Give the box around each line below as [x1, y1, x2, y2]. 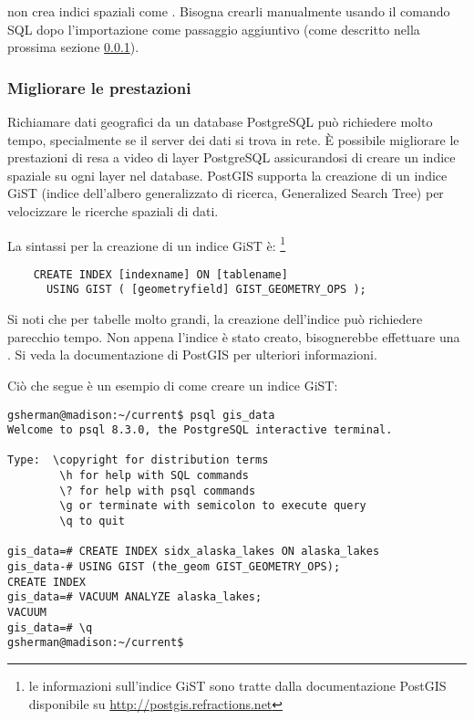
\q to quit [59, 515, 125, 528]
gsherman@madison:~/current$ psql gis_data [7, 408, 275, 422]
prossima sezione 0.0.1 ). [7, 37, 139, 57]
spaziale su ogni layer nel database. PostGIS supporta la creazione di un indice [7, 165, 448, 184]
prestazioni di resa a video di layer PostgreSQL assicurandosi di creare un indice [7, 148, 456, 167]
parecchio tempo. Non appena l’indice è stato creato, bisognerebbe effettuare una [7, 327, 460, 346]
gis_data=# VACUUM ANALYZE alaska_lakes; [7, 590, 263, 604]
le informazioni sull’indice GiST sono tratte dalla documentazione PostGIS [28, 676, 447, 694]
